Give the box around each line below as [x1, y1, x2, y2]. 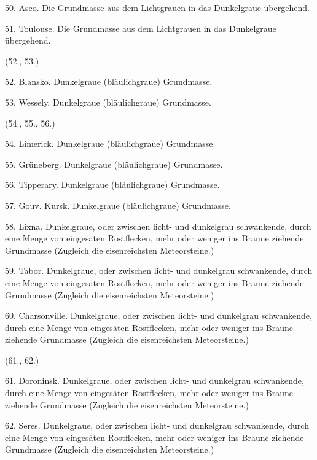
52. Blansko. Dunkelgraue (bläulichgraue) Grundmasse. [5, 75, 213, 88]
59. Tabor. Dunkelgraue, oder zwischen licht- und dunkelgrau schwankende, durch [5, 264, 313, 277]
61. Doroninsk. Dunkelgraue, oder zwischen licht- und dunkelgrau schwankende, [5, 374, 304, 387]
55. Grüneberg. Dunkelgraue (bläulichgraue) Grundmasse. [5, 157, 223, 170]
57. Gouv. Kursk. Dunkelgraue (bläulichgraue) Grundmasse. [5, 198, 231, 211]
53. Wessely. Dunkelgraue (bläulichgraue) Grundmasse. [5, 95, 211, 108]
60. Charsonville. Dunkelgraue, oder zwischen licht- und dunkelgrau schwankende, [5, 309, 312, 322]
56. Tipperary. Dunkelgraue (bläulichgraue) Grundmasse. [5, 178, 220, 191]
